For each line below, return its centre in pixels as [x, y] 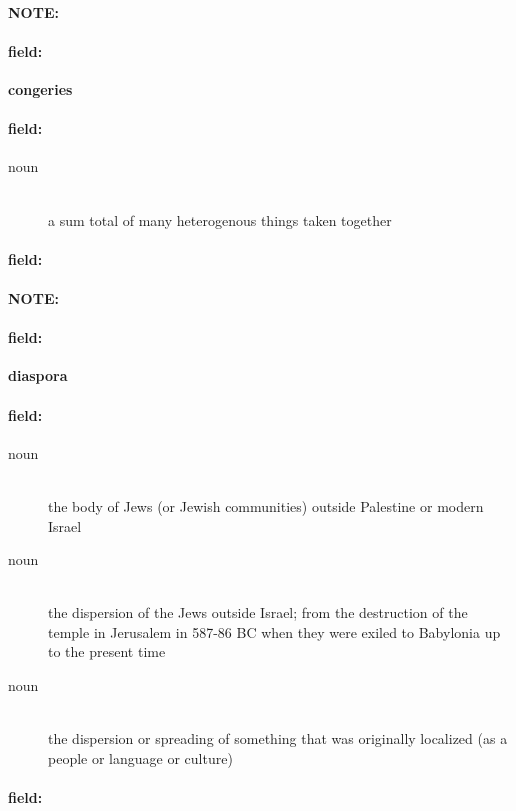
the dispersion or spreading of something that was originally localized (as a [278, 738]
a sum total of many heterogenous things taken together [220, 219]
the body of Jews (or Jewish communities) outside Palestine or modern [266, 505]
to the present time [107, 651]
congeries [40, 88]
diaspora [38, 375]
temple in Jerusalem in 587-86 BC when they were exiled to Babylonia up [274, 631]
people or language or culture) [140, 757]
